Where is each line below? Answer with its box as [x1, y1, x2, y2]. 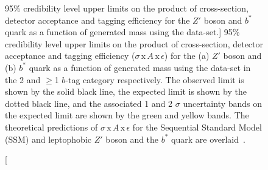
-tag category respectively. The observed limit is [65, 73, 244, 86]
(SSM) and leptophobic [5, 132, 91, 145]
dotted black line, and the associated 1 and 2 [5, 97, 173, 109]
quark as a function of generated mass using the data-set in [29, 61, 251, 73]
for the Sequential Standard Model [132, 120, 262, 133]
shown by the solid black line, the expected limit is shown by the [5, 85, 247, 98]
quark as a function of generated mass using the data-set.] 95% [5, 25, 240, 38]
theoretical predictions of [5, 120, 98, 133]
